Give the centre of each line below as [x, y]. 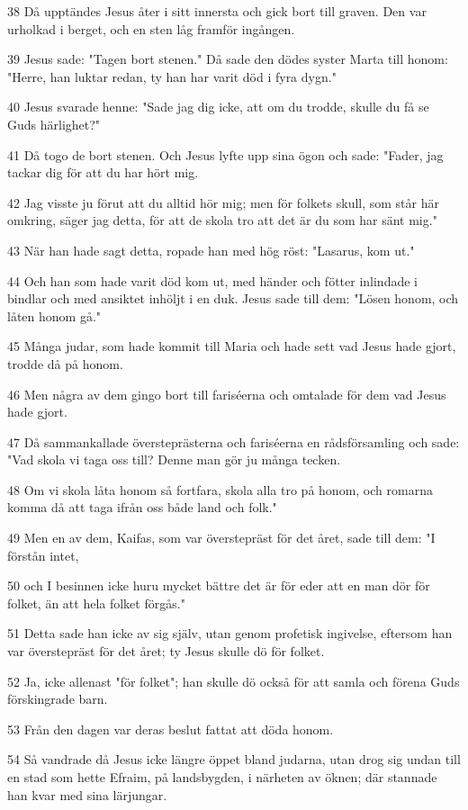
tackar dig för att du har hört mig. [103, 172]
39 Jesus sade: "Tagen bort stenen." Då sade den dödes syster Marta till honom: [228, 59]
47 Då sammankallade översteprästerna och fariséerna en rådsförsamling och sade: [234, 441]
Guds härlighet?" [54, 124]
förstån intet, [43, 555]
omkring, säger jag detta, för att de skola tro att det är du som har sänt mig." [222, 220]
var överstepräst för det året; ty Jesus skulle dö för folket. [166, 651]
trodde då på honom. [65, 363]
